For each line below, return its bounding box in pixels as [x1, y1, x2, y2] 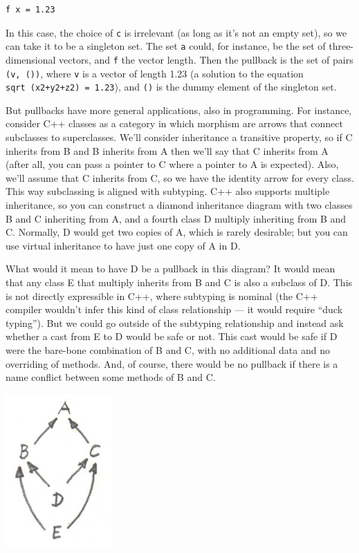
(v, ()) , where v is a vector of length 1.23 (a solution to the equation [6, 66, 304, 80]
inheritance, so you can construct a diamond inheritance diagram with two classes [6, 198, 353, 212]
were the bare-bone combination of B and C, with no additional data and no [6, 342, 330, 357]
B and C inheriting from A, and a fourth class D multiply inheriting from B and [6, 211, 347, 225]
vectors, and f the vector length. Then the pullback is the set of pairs [59, 52, 353, 66]
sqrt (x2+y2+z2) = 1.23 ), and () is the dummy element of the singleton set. [6, 79, 337, 94]
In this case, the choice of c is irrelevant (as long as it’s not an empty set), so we [6, 25, 347, 39]
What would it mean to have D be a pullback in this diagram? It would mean [6, 261, 335, 276]
